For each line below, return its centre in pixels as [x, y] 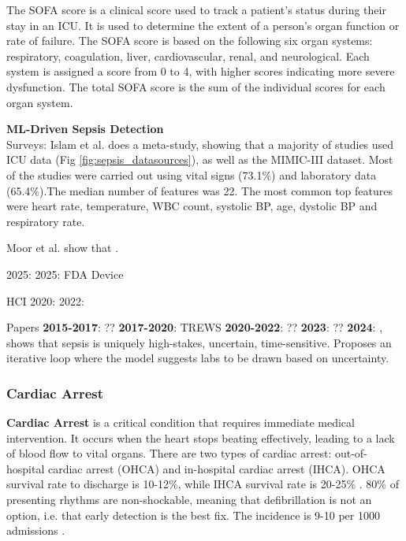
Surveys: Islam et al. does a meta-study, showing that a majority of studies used [200, 144]
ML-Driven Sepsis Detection [85, 129]
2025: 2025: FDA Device [65, 274]
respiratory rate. [46, 221]
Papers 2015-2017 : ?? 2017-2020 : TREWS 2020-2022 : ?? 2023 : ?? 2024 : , [195, 327]
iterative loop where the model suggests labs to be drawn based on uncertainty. [198, 358]
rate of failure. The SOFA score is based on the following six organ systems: [190, 41]
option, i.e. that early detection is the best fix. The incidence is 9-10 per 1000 [193, 515]
